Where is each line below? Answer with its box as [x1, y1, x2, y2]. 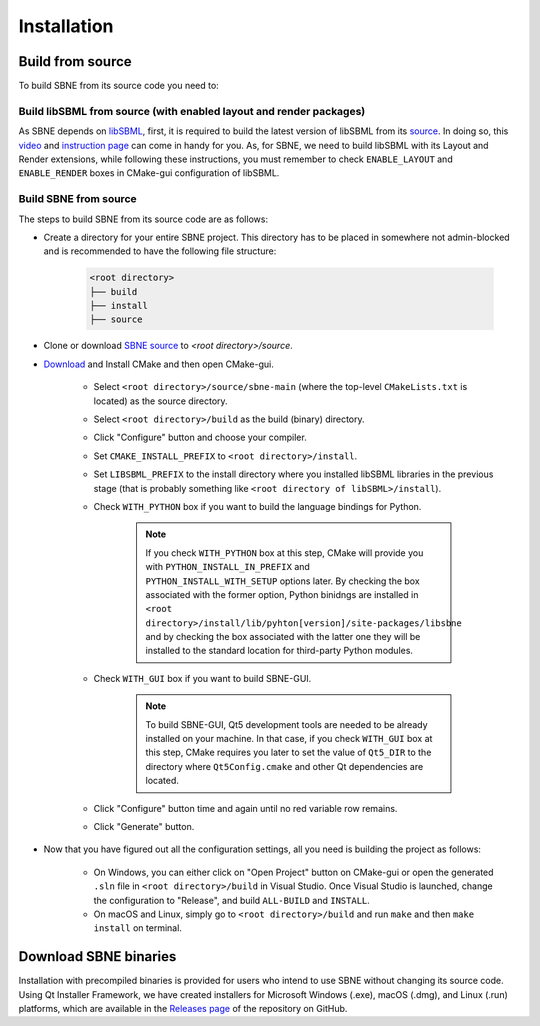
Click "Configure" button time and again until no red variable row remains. [93, 802, 398, 814]
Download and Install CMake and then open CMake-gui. [43, 358, 274, 370]
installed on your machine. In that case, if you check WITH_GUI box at [145, 733, 433, 745]
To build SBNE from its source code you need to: [18, 80, 219, 92]
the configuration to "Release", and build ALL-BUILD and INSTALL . [93, 894, 370, 906]
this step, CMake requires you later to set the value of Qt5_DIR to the [145, 746, 432, 759]
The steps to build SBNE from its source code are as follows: [18, 213, 269, 225]
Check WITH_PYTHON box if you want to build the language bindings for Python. [93, 500, 422, 512]
